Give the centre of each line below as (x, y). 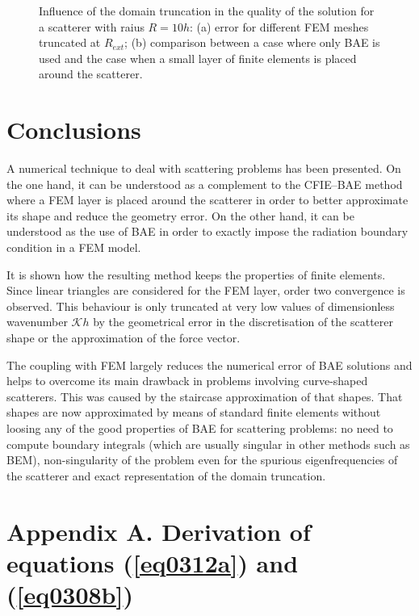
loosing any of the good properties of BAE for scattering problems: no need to (200, 428)
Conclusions (74, 130)
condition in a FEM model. (74, 247)
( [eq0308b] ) (70, 594)
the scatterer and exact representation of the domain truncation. (166, 475)
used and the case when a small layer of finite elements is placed (198, 58)
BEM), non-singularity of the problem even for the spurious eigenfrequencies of (202, 460)
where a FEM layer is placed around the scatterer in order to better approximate (207, 200)
